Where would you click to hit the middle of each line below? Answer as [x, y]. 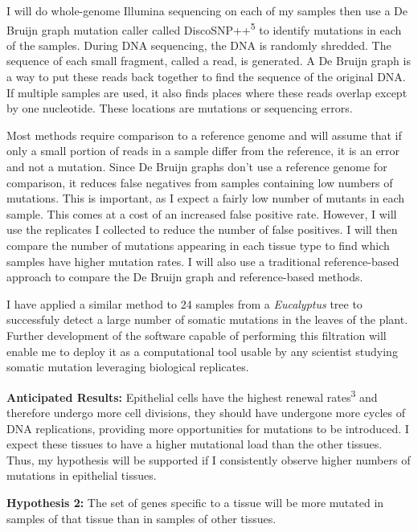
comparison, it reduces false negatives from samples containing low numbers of [200, 182]
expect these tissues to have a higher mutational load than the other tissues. [195, 444]
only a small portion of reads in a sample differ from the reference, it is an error [203, 151]
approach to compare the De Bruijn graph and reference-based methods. [185, 277]
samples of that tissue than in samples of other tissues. [141, 518]
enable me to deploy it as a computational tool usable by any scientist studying [202, 351]
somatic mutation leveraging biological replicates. [128, 367]
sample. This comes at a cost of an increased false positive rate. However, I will [202, 213]
